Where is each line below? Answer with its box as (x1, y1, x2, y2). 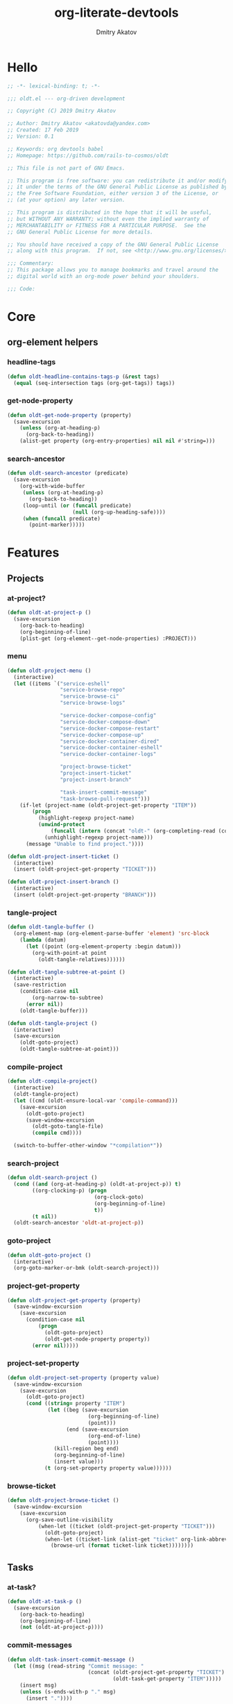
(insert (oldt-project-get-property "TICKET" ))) (13, 866, 157, 873)
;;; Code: (7, 285, 36, 293)
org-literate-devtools (54, 5, 179, 21)
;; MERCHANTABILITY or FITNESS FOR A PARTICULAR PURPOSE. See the (7, 222, 207, 229)
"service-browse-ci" (60, 693, 119, 700)
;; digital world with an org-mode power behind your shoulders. (7, 273, 200, 280)
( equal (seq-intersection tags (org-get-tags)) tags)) (13, 379, 175, 386)
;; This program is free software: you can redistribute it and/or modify (7, 177, 228, 184)
